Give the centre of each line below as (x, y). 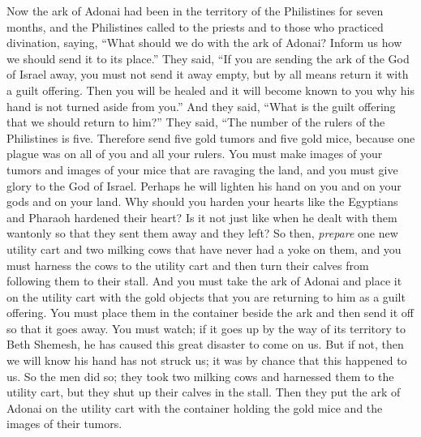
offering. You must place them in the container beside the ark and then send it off (210, 313)
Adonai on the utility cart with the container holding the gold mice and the (195, 407)
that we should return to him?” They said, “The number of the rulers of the (196, 122)
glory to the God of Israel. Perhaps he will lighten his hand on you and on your (204, 185)
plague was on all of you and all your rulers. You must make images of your (195, 154)
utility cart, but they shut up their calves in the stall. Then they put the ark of (204, 392)
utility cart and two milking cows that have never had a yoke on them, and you (204, 248)
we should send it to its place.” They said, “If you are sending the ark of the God (208, 58)
